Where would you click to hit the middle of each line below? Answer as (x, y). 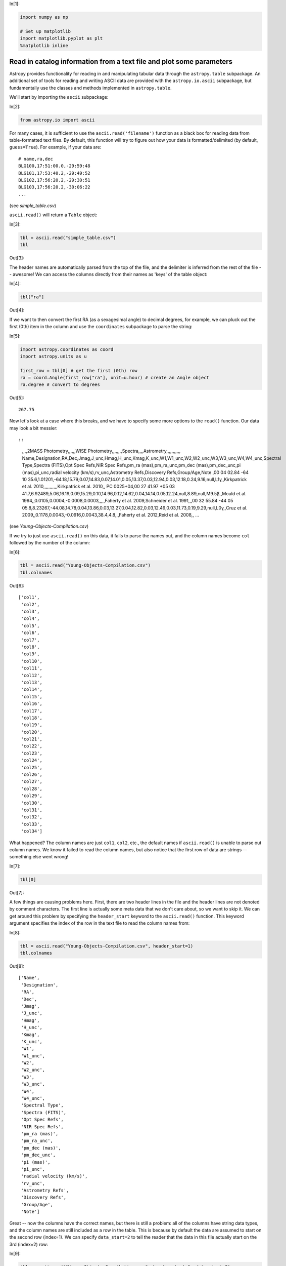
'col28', (32, 788)
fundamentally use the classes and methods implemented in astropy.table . (90, 88)
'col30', (32, 803)
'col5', (30, 626)
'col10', (32, 661)
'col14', (32, 689)
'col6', (30, 633)
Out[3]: (17, 258)
